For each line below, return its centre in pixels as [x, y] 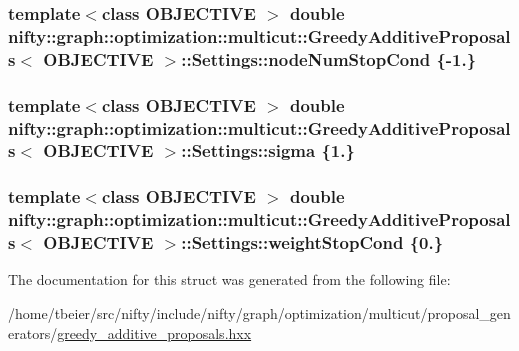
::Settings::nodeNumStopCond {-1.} [329, 58]
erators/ [33, 332]
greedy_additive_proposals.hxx [154, 332]
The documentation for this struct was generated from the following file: [229, 279]
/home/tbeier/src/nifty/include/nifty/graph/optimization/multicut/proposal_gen [259, 313]
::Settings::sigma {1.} [268, 150]
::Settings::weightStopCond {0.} [312, 242]
